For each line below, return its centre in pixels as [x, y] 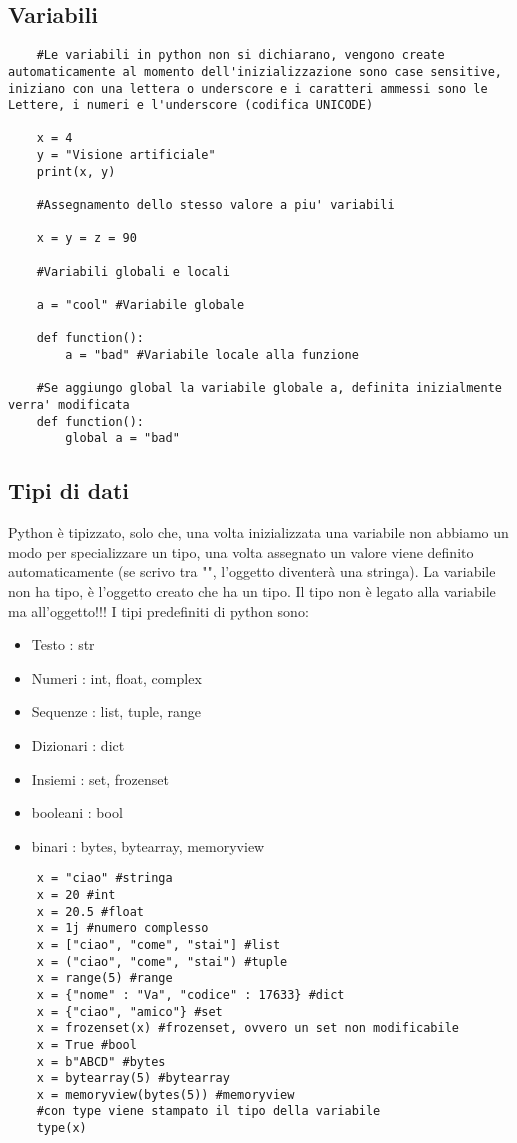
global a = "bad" [122, 438]
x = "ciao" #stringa [104, 878]
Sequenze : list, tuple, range [116, 711]
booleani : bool [77, 812]
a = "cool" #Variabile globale [140, 305]
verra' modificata [69, 404]
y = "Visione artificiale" [126, 155]
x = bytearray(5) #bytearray [133, 1078]
